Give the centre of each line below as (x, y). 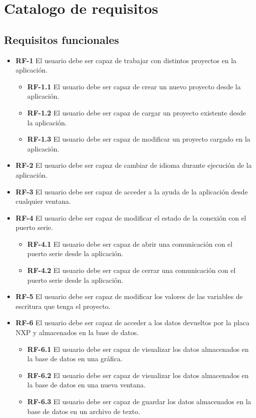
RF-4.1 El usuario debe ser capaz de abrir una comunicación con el (130, 244)
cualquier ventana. (43, 201)
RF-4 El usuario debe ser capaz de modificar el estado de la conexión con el (131, 217)
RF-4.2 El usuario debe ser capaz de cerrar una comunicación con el (131, 270)
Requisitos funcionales (62, 39)
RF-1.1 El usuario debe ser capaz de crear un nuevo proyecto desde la (134, 86)
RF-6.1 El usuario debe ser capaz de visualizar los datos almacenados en (138, 349)
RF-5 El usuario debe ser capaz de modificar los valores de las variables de (129, 296)
